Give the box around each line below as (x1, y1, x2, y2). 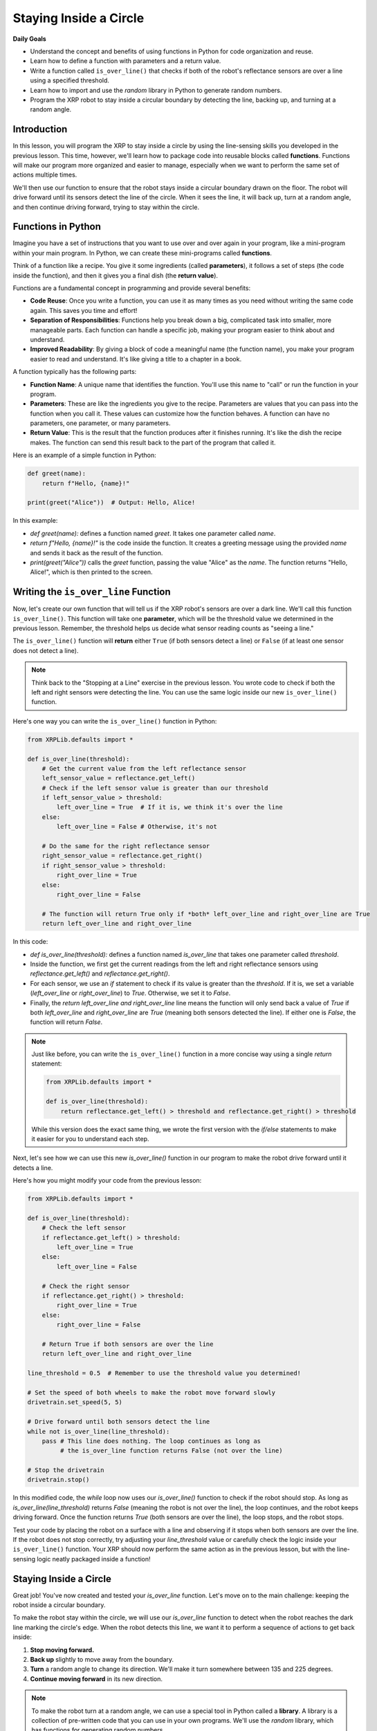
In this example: (12, 517, 58, 525)
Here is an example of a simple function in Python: (12, 451, 157, 460)
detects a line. (12, 1163, 53, 1172)
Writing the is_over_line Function (12, 586, 171, 598)
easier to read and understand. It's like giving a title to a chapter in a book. (30, 355, 242, 363)
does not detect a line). (12, 646, 79, 654)
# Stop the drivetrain (27, 1467, 104, 1474)
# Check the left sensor (42, 1224, 127, 1232)
